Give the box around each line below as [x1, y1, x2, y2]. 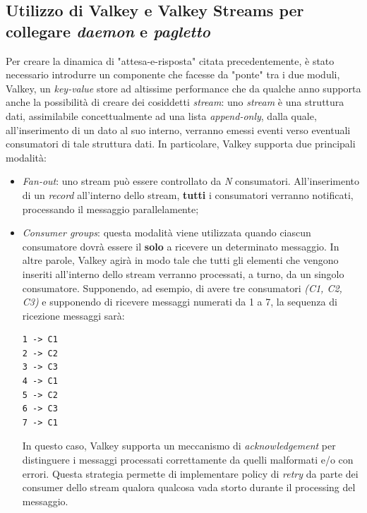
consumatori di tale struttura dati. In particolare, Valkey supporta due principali [6, 136, 356, 151]
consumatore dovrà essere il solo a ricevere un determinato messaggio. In [22, 239, 339, 253]
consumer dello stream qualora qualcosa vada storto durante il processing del [22, 480, 356, 495]
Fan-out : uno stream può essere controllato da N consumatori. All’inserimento [22, 174, 360, 188]
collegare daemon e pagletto [6, 20, 210, 42]
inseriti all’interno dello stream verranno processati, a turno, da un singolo [22, 266, 344, 281]
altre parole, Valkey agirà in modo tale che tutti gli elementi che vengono [22, 253, 339, 267]
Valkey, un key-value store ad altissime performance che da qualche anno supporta [6, 80, 361, 95]
